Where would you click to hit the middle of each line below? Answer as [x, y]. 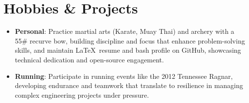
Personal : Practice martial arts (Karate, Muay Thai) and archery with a [124, 31]
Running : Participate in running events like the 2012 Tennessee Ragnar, [124, 76]
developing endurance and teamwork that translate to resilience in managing [129, 85]
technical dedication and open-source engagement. [89, 59]
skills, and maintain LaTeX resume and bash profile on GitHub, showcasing [128, 50]
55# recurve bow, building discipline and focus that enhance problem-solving [130, 40]
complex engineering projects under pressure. [82, 95]
